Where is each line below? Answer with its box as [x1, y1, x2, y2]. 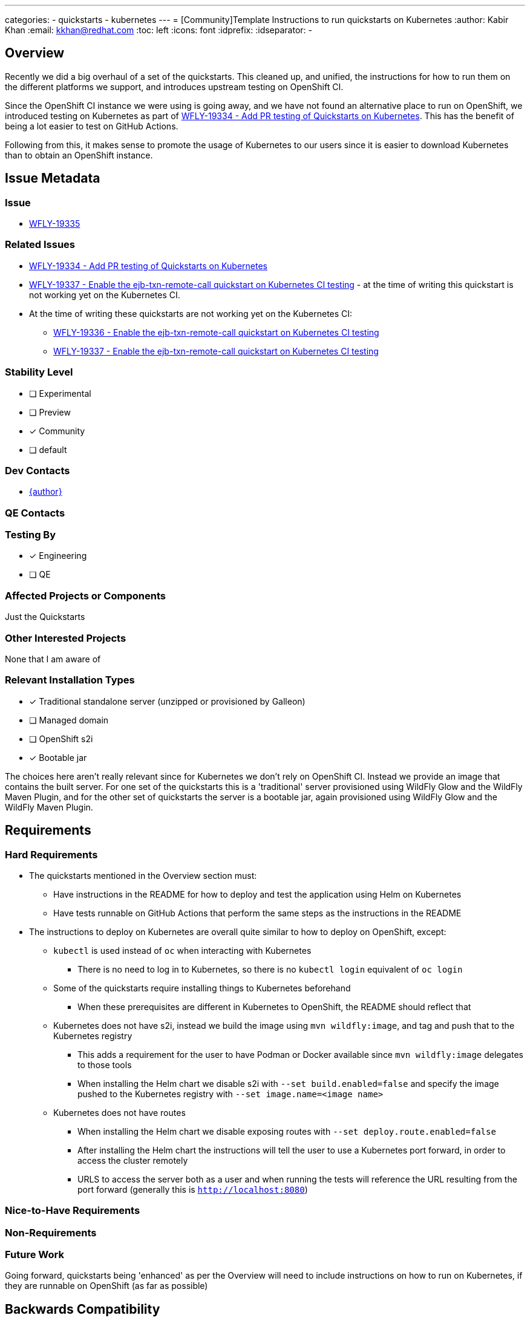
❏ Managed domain [29, 714, 109, 725]
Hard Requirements [5, 848, 98, 861]
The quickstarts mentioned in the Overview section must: [29, 870, 257, 881]
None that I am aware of [5, 653, 101, 664]
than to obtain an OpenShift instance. [5, 149, 153, 160]
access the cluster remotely [77, 1155, 188, 1166]
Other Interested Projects [5, 631, 126, 644]
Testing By [5, 529, 56, 541]
